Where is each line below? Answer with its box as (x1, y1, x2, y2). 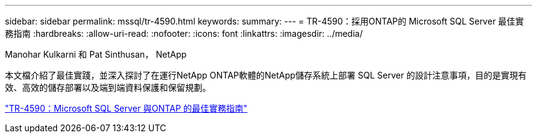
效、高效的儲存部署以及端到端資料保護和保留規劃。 (5, 82, 211, 93)
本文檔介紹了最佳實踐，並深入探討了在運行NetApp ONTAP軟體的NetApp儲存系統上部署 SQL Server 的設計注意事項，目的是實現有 (5, 70, 527, 80)
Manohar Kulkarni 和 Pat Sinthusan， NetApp (5, 49, 187, 59)
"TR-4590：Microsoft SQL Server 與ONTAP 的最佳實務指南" (5, 103, 248, 113)
